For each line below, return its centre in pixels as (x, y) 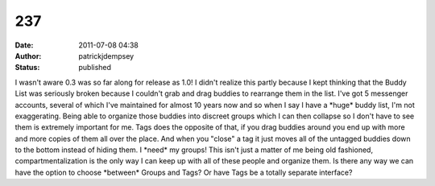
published (95, 68)
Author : (28, 56)
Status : (27, 68)
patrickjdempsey (106, 56)
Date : (24, 45)
